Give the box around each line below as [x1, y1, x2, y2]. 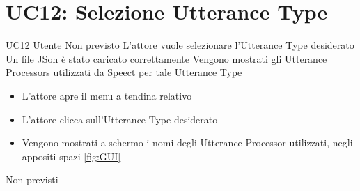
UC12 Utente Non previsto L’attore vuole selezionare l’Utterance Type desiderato [6, 38, 354, 52]
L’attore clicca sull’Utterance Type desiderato [22, 112, 218, 126]
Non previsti [6, 172, 58, 187]
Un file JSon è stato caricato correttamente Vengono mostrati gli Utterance [6, 51, 327, 66]
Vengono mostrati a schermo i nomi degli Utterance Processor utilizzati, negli [22, 135, 353, 150]
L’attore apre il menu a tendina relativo [22, 88, 192, 102]
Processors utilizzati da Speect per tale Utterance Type [6, 65, 242, 79]
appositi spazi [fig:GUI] [22, 148, 121, 163]
